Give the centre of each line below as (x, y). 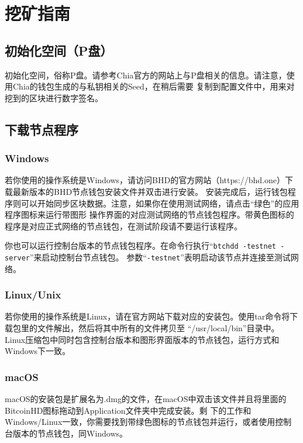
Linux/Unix (33, 295)
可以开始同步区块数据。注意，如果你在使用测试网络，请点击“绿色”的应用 (160, 203)
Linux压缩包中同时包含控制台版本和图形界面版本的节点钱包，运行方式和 (142, 339)
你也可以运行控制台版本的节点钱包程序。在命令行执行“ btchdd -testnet (140, 245)
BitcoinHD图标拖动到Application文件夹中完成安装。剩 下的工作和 (128, 410)
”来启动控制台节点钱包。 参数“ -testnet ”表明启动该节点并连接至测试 (160, 257)
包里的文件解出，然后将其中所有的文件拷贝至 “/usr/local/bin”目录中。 (146, 328)
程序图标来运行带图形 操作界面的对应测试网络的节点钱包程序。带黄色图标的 (149, 214)
